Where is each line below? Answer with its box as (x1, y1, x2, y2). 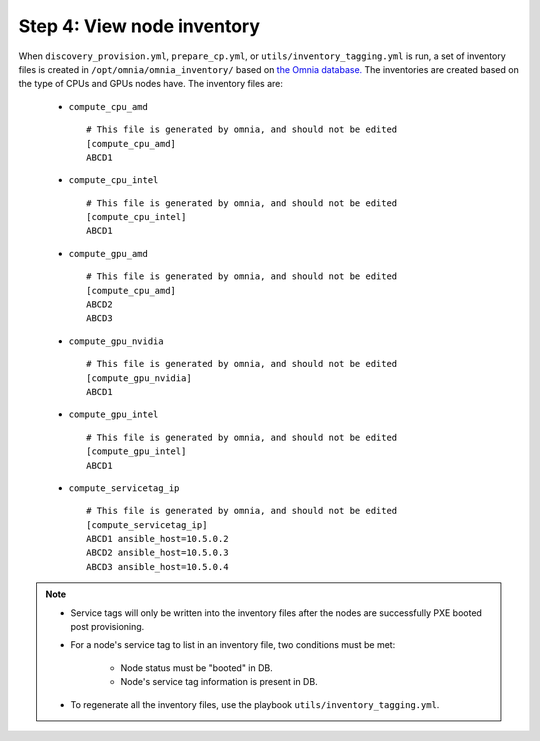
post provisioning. (70, 621, 145, 633)
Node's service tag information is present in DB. (120, 676, 319, 688)
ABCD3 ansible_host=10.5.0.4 (86, 561, 229, 572)
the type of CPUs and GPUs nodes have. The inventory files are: (18, 78, 284, 90)
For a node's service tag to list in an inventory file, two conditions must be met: (70, 639, 396, 651)
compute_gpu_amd (68, 248, 149, 259)
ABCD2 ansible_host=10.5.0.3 (86, 547, 229, 559)
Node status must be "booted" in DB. (120, 661, 274, 674)
